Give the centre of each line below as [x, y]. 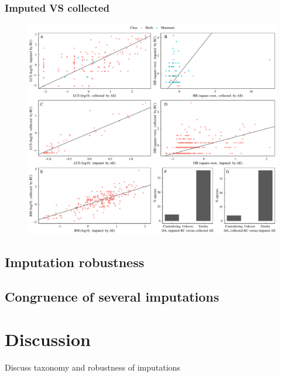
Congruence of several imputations [112, 296]
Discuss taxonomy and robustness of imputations [92, 367]
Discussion [48, 339]
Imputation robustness [75, 262]
